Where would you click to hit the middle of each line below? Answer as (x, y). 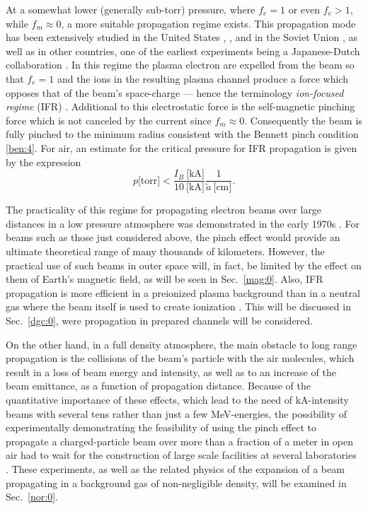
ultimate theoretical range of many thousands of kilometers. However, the (165, 251)
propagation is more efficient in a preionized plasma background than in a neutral (183, 292)
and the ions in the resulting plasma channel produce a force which (202, 78)
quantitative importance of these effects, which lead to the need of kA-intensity (177, 399)
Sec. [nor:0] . (32, 497)
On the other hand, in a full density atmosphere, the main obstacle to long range (182, 344)
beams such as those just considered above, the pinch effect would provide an (173, 237)
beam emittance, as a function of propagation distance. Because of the (158, 386)
